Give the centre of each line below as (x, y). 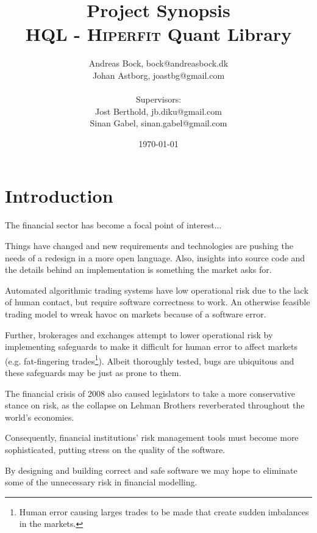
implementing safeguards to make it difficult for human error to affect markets (151, 346)
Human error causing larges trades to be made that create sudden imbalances (164, 511)
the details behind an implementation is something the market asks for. (138, 270)
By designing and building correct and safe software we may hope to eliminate (151, 470)
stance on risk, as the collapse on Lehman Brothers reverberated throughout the (155, 405)
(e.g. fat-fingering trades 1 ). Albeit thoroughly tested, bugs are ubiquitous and (150, 360)
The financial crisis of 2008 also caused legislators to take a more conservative (150, 393)
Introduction (59, 196)
